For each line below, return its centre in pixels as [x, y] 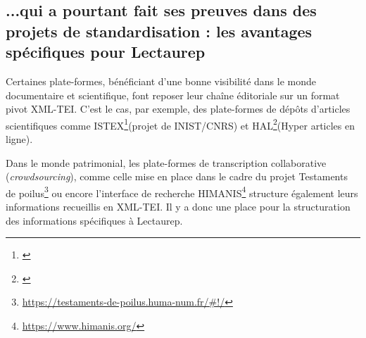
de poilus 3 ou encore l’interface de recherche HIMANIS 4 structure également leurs [182, 192]
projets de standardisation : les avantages [159, 31]
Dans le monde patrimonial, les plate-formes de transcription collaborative [166, 162]
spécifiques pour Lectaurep [106, 52]
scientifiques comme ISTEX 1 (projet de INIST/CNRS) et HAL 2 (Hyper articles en [180, 124]
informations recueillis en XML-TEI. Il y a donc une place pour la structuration [178, 207]
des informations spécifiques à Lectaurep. [94, 220]
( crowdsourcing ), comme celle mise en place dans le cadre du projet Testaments [177, 176]
